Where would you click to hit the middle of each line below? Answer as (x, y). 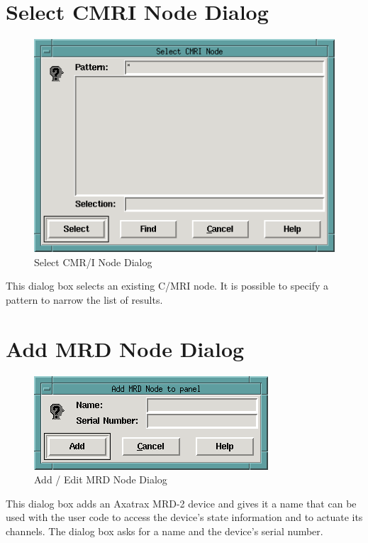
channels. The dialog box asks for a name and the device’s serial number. (165, 531)
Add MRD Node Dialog (125, 348)
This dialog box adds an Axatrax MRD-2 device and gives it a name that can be (181, 503)
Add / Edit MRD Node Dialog (101, 479)
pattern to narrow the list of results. (84, 299)
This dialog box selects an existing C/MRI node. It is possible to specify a (167, 286)
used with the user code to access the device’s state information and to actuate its (184, 517)
